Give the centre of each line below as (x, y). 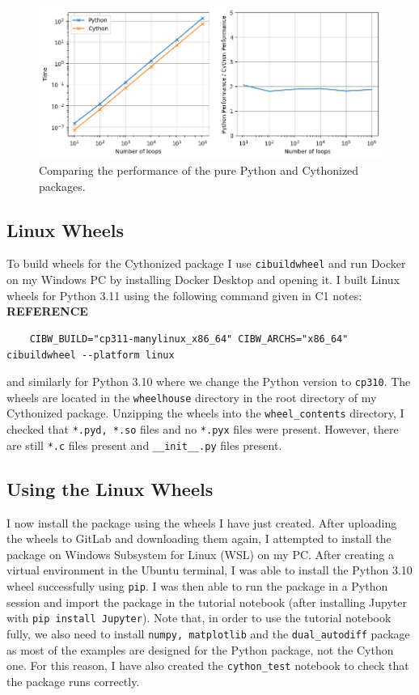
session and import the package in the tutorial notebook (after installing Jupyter (207, 602)
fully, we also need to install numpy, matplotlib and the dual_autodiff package (208, 633)
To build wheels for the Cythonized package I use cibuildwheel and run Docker (206, 263)
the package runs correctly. (73, 681)
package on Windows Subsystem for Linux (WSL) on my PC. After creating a (200, 554)
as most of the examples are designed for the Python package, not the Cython (200, 649)
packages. (62, 186)
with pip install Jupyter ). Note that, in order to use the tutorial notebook (199, 618)
